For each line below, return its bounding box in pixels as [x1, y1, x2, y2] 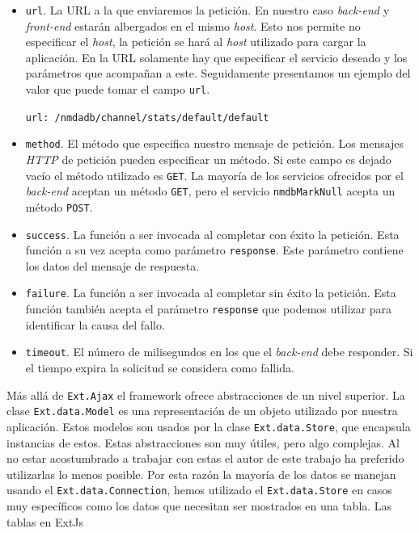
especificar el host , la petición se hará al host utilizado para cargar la [25, 33, 366, 50]
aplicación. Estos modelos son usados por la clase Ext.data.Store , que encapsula [6, 418, 411, 434]
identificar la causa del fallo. [25, 316, 165, 333]
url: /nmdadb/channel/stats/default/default [25, 111, 269, 124]
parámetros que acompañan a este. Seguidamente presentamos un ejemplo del [25, 65, 411, 82]
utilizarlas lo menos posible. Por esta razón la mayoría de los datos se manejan [6, 465, 396, 482]
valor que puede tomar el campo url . [25, 81, 210, 98]
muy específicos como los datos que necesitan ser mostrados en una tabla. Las [6, 497, 392, 514]
